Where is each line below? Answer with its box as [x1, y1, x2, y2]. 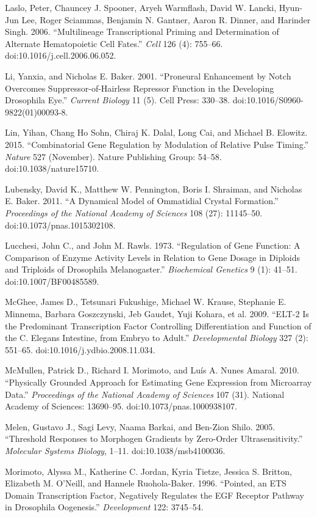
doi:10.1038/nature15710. [5, 162, 99, 175]
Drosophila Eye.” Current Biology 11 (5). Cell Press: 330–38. [5, 94, 230, 106]
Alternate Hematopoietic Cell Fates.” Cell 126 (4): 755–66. [5, 37, 223, 50]
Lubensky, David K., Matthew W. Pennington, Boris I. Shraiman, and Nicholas [5, 182, 302, 195]
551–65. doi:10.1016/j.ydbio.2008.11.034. [5, 343, 155, 356]
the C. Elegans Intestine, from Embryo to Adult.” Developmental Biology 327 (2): [5, 331, 308, 344]
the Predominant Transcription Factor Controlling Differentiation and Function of [5, 319, 312, 332]
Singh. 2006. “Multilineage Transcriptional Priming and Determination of [5, 25, 279, 38]
